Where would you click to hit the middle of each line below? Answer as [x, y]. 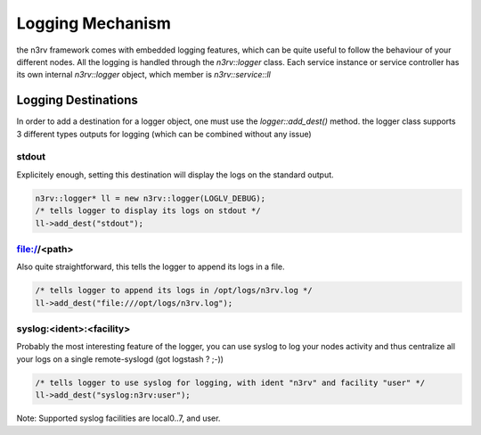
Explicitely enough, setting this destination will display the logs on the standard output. [175, 175]
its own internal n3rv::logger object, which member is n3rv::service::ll [144, 75]
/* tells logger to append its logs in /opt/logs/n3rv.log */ [174, 291]
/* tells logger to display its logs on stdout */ [148, 211]
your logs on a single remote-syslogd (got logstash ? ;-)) [120, 359]
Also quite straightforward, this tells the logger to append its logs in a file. [151, 267]
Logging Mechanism [94, 23]
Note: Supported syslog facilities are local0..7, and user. [118, 418]
